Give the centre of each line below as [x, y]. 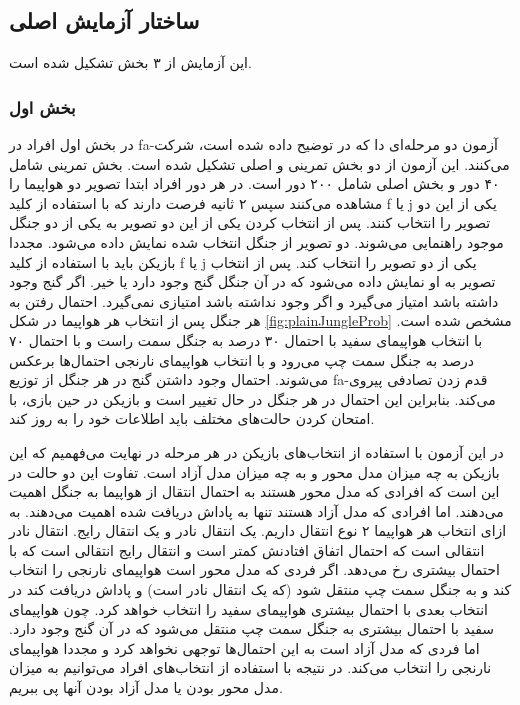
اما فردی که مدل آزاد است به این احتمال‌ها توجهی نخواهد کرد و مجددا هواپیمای [244, 647]
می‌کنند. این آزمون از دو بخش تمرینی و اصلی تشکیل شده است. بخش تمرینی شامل [259, 163]
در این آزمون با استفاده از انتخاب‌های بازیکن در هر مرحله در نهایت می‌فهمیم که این [256, 451]
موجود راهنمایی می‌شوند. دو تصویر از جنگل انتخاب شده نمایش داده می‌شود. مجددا [256, 241]
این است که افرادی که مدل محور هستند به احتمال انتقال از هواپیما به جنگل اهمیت [254, 491]
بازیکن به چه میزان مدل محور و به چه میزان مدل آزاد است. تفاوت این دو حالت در [254, 471]
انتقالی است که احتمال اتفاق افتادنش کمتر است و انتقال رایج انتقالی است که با [247, 549]
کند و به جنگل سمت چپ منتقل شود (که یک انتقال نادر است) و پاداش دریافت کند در [260, 589]
